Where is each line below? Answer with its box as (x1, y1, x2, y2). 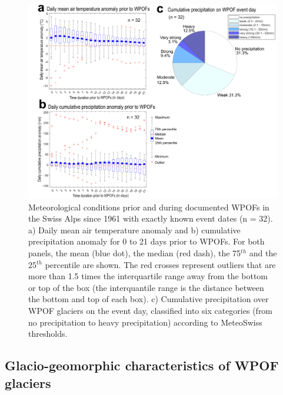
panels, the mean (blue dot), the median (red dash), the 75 (28, 246, 241, 259)
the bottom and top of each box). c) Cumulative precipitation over (28, 293, 269, 305)
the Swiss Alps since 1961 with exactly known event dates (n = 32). (28, 212, 273, 225)
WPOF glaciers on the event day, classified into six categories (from (28, 304, 273, 316)
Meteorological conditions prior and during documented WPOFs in (28, 200, 269, 213)
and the (249, 246, 277, 259)
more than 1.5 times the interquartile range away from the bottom (28, 270, 268, 282)
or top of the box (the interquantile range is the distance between (28, 281, 264, 293)
